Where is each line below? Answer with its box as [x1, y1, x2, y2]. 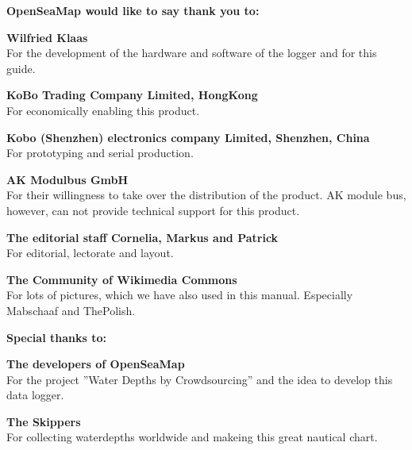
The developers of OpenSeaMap [6, 356, 185, 372]
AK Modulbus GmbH [6, 171, 129, 187]
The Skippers [6, 413, 81, 429]
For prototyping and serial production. [6, 144, 194, 161]
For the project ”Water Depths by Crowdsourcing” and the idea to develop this [6, 371, 393, 387]
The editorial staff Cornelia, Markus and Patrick [6, 229, 279, 245]
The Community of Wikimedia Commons [6, 271, 237, 287]
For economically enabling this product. [6, 102, 200, 118]
